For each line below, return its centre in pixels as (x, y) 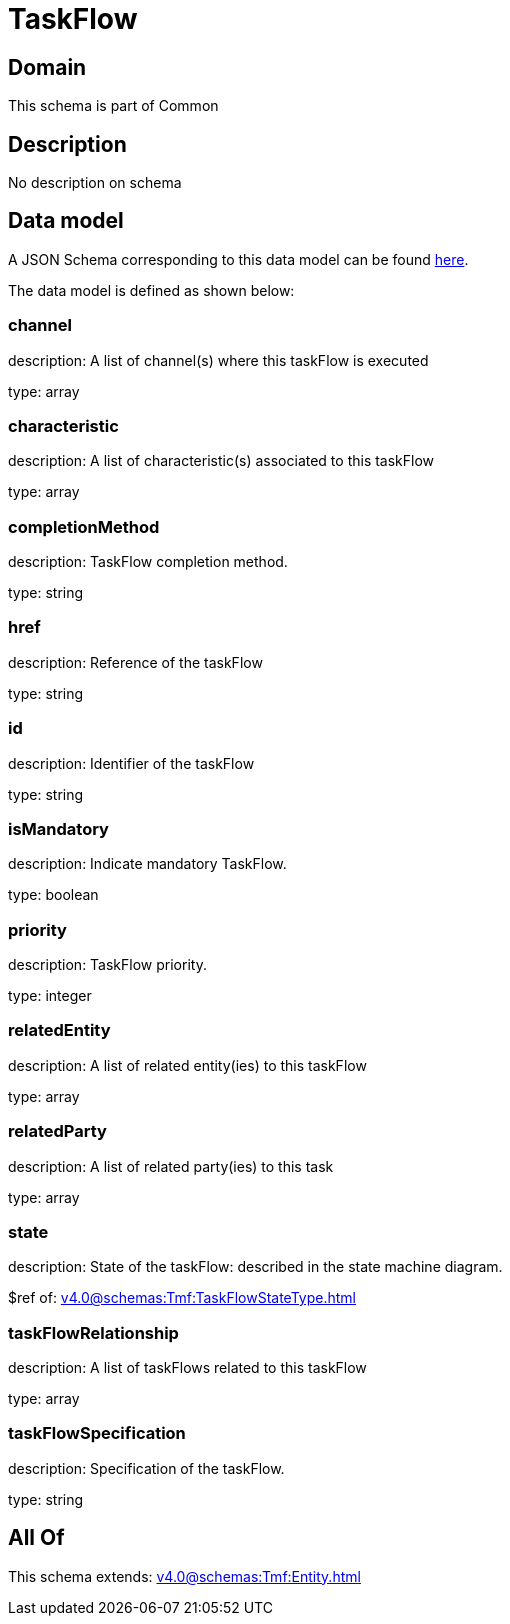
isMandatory (58, 828)
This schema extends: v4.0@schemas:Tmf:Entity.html (184, 1576)
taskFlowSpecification (97, 1433)
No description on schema (95, 183)
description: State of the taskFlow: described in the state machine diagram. (255, 1267)
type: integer (50, 996)
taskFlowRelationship (93, 1332)
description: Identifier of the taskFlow (131, 763)
